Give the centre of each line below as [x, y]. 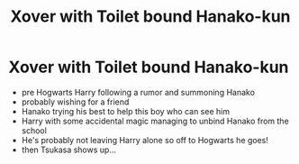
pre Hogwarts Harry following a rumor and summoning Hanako [138, 92]
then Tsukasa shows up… [68, 150]
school [34, 130]
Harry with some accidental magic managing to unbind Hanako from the [155, 121]
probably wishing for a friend [75, 102]
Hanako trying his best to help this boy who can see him [126, 111]
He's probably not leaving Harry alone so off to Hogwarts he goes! [145, 140]
